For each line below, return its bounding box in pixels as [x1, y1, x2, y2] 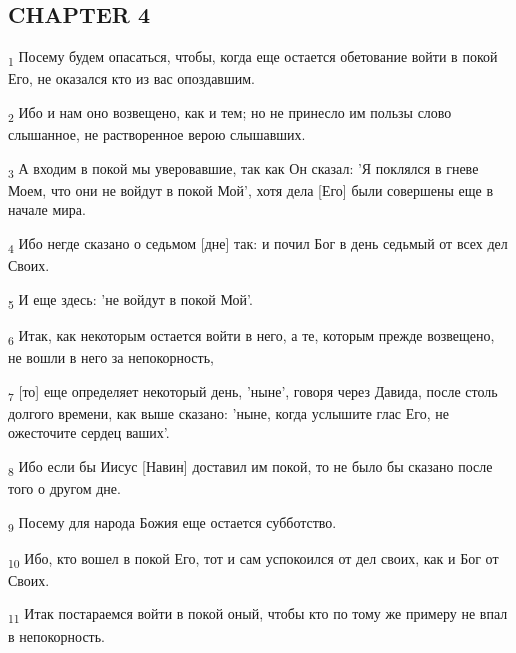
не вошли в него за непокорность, [8, 346, 214, 367]
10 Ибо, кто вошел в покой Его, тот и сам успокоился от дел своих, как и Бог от [8, 547, 499, 571]
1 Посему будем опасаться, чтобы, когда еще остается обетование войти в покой [8, 46, 498, 69]
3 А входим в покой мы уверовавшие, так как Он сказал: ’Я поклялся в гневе [8, 157, 479, 181]
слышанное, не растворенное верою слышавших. [8, 124, 306, 145]
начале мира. [8, 199, 86, 220]
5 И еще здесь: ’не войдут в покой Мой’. [8, 288, 253, 312]
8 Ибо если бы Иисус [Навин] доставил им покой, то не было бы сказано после [8, 455, 493, 479]
